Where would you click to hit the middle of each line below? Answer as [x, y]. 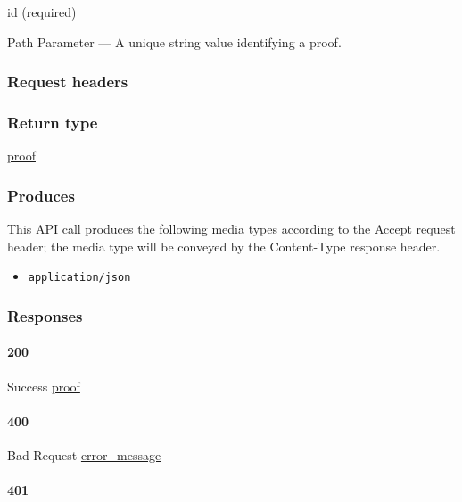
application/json [79, 278]
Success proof [44, 386]
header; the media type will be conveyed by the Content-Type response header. [224, 246]
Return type [53, 122]
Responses [45, 315]
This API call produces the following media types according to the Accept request [231, 229]
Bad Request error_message [84, 454]
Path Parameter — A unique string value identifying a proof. [174, 41]
